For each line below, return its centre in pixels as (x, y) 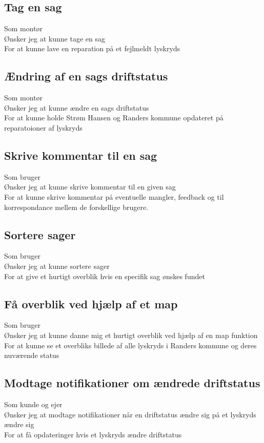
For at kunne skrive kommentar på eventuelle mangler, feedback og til (114, 196)
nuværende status (32, 355)
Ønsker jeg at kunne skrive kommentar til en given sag (90, 187)
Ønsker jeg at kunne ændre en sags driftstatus (77, 107)
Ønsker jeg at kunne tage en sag (55, 38)
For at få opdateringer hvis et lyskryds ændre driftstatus (93, 434)
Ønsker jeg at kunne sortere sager (57, 266)
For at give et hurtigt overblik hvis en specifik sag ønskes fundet (105, 276)
